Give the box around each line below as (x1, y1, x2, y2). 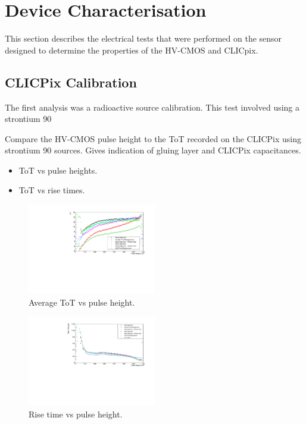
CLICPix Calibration (5, 73, 137, 91)
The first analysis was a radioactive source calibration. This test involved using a (5, 100, 300, 113)
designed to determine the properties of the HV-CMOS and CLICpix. (5, 43, 258, 56)
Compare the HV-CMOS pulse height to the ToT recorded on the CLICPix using (5, 132, 302, 145)
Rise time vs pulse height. (29, 407, 123, 420)
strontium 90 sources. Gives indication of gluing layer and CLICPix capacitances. (5, 144, 301, 156)
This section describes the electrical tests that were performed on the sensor (5, 32, 282, 45)
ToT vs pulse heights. (18, 164, 98, 176)
